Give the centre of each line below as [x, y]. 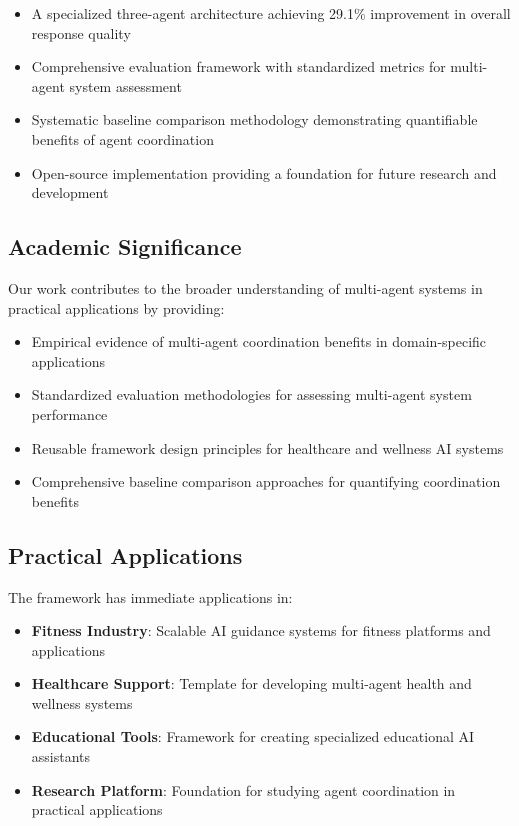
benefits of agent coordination [122, 138]
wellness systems [82, 702]
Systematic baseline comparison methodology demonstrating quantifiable [254, 119]
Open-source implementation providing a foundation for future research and [264, 172]
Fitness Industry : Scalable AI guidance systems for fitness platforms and [261, 630]
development [70, 192]
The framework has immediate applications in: [150, 596]
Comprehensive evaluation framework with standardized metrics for [238, 66]
